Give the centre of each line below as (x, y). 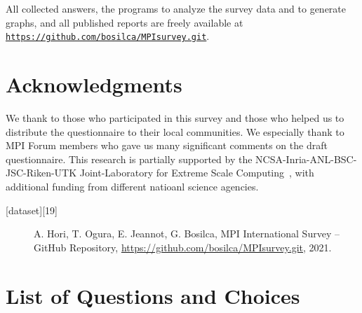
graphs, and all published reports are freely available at (125, 22)
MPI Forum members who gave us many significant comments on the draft (167, 145)
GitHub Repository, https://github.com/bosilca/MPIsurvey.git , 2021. (183, 247)
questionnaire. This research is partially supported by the (129, 159)
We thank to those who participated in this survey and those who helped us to (175, 117)
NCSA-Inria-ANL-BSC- (306, 159)
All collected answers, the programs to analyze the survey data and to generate (176, 8)
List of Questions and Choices (153, 295)
